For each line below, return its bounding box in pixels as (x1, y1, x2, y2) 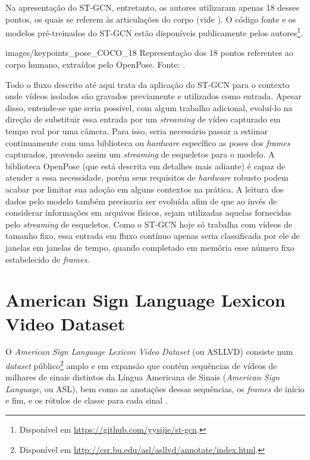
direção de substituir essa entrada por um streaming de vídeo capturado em (5, 113, 281, 125)
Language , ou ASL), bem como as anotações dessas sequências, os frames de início (5, 382, 305, 395)
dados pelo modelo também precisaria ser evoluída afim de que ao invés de (5, 194, 277, 207)
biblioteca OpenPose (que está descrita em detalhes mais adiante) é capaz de (5, 159, 286, 172)
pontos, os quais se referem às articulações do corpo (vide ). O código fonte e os (5, 12, 296, 25)
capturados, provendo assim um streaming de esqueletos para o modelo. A (5, 148, 275, 160)
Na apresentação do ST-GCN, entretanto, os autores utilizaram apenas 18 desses (5, 1, 299, 13)
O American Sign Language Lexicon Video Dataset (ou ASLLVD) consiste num (5, 345, 293, 358)
